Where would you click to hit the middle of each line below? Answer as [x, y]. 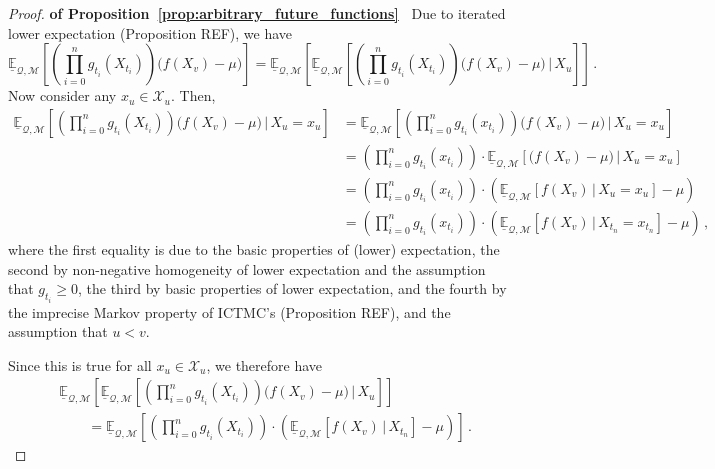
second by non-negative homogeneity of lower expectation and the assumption [247, 268]
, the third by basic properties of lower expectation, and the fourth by [292, 288]
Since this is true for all [80, 364]
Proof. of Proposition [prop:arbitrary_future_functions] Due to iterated [257, 13]
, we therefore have [264, 364]
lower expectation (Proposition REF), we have [150, 32]
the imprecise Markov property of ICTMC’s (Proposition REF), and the [229, 311]
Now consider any [62, 95]
